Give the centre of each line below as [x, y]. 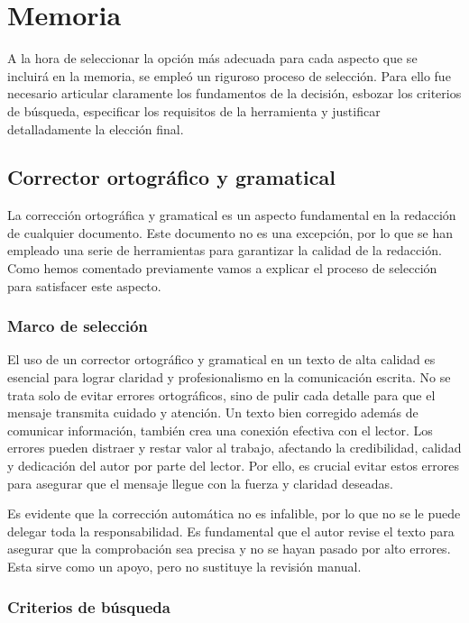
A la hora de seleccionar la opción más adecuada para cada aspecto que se [212, 58]
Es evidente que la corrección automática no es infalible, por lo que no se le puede [234, 513]
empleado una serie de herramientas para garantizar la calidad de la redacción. [225, 250]
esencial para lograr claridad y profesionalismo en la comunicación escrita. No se [229, 377]
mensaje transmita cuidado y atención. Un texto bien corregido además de [213, 412]
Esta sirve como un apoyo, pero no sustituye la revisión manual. [184, 567]
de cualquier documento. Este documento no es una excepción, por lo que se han [230, 232]
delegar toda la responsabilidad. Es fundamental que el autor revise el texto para [231, 531]
